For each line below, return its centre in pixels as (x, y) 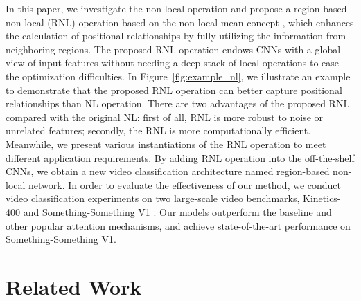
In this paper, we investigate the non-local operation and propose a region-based (176, 8)
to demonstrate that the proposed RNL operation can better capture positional (174, 90)
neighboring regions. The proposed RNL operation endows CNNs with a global (173, 49)
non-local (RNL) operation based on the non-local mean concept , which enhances (180, 22)
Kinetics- (322, 198)
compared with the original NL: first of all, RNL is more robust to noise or (165, 117)
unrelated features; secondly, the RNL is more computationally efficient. (158, 130)
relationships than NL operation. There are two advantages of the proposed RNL (178, 103)
